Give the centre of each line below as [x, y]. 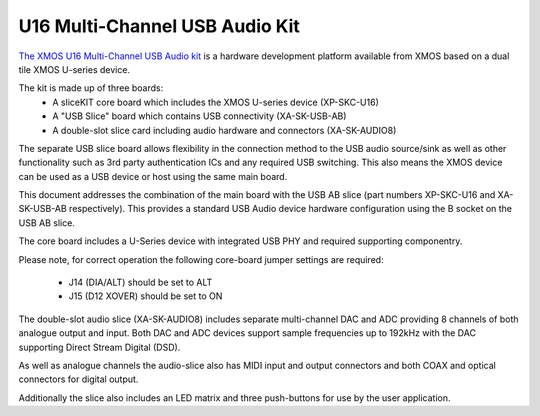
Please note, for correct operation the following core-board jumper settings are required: [201, 259]
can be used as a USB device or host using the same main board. [153, 176]
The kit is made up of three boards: [91, 88]
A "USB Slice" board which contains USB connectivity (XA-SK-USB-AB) [199, 116]
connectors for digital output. [78, 379]
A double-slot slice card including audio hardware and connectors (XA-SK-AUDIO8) [224, 130]
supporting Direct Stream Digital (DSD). [99, 347]
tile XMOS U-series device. [74, 69]
